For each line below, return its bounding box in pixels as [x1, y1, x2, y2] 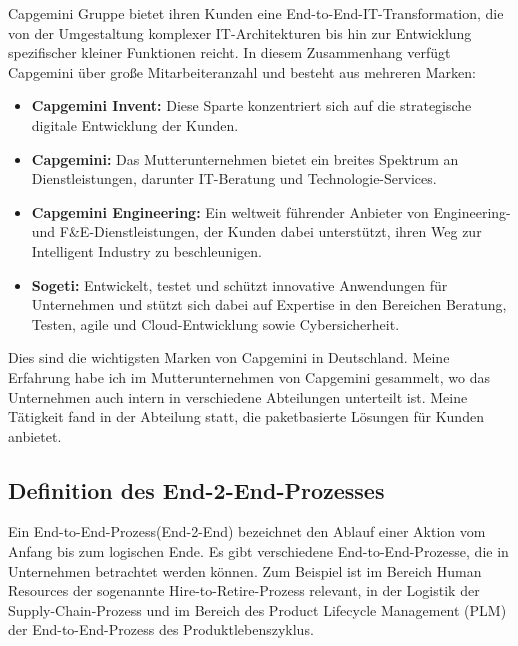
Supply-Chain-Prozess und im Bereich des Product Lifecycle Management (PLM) [8, 599, 507, 620]
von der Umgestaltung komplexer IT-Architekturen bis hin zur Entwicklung [8, 22, 472, 43]
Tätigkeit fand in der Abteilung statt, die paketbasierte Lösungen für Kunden [8, 406, 484, 427]
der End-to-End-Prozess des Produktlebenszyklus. [8, 619, 314, 640]
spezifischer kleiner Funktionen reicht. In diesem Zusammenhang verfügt [8, 42, 451, 63]
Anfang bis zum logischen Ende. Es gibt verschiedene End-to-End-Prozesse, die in [8, 541, 509, 562]
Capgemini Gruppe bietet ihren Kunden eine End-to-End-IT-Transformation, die [8, 3, 504, 23]
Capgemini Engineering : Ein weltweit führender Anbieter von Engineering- [31, 201, 511, 222]
